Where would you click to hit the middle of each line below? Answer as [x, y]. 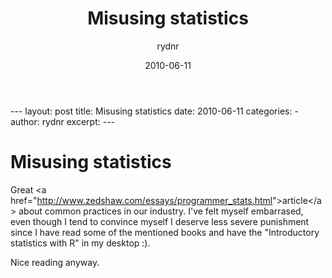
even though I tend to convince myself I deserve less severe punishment [160, 221]
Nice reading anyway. [55, 262]
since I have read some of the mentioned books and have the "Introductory [165, 232]
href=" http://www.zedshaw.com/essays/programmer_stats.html [141, 200]
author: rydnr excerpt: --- [63, 121]
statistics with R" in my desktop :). [80, 243]
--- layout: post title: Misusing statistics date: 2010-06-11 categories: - [154, 111]
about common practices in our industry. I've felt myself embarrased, [161, 211]
